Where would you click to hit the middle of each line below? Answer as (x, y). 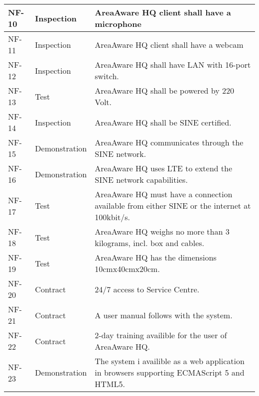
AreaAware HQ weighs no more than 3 (162, 231)
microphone (118, 24)
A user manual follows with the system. (164, 315)
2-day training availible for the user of (161, 335)
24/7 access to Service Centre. (147, 289)
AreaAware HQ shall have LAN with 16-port (173, 65)
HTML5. (110, 384)
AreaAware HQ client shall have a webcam (169, 44)
